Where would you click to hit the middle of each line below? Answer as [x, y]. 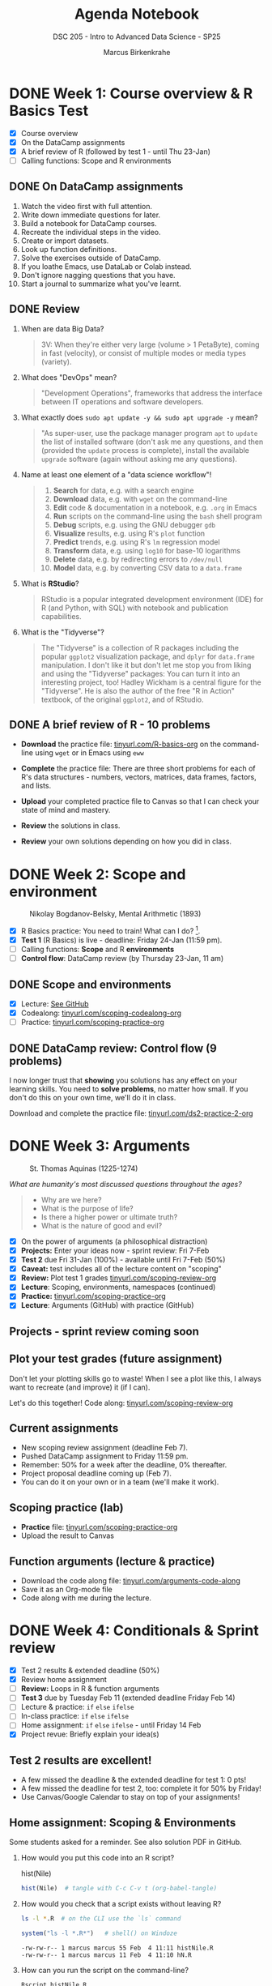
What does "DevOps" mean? [69, 377]
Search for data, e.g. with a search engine [123, 490]
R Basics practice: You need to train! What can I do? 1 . [110, 930]
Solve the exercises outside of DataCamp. [91, 258]
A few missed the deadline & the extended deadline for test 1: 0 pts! [133, 1780]
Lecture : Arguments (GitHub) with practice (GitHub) [107, 1305]
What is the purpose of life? [87, 1208]
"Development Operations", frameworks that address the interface [151, 393]
